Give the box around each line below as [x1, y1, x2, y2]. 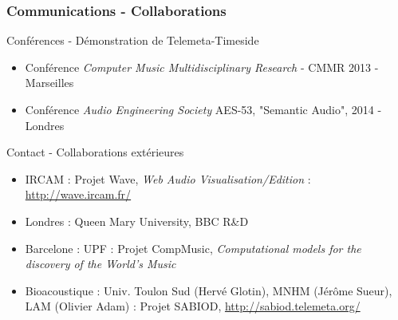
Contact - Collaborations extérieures [6, 144, 184, 160]
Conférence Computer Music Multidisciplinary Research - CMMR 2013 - [25, 58, 379, 75]
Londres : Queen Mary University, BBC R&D [25, 212, 249, 229]
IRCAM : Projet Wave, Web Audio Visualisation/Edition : [25, 170, 311, 187]
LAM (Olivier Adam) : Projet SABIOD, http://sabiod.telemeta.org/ [25, 298, 361, 314]
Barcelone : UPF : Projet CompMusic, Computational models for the [25, 239, 361, 256]
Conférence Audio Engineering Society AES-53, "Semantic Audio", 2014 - [25, 101, 382, 117]
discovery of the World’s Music [25, 255, 176, 272]
